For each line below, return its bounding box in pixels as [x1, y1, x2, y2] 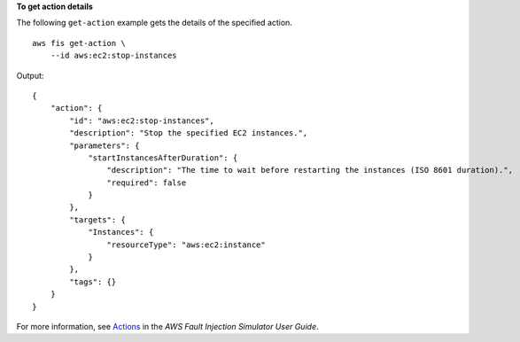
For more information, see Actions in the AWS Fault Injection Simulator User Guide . [16, 321, 319, 331]
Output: [16, 70, 44, 81]
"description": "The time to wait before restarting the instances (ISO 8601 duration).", [106, 165, 514, 175]
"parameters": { [69, 140, 140, 151]
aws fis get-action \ [32, 38, 126, 48]
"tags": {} [69, 276, 117, 287]
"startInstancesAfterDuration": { [88, 152, 238, 163]
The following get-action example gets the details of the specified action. [16, 18, 292, 28]
